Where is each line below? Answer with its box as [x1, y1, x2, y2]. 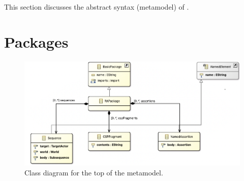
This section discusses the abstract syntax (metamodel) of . [4, 2, 189, 12]
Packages [4, 31, 69, 52]
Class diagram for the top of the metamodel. [24, 167, 163, 177]
